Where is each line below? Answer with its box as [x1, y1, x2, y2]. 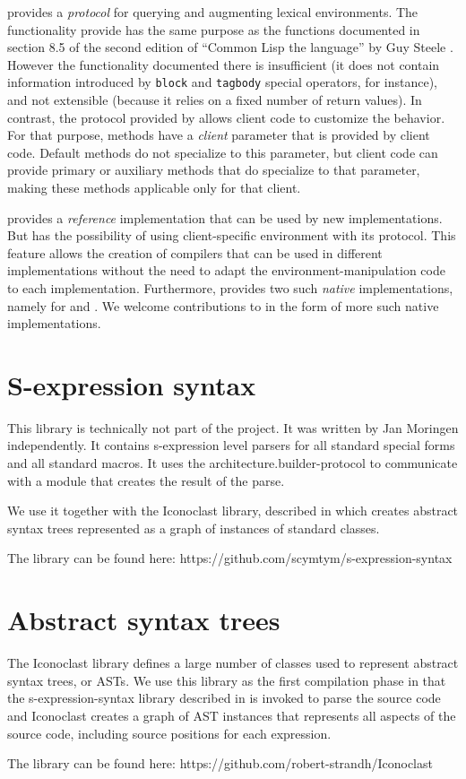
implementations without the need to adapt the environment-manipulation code [7, 261, 445, 280]
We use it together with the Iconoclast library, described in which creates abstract [7, 501, 459, 520]
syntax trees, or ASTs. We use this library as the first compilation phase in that [7, 671, 446, 689]
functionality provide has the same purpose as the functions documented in [7, 20, 420, 39]
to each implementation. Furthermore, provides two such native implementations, [7, 278, 453, 297]
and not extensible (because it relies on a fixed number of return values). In [7, 91, 422, 109]
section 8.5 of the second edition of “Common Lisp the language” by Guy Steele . [7, 38, 453, 56]
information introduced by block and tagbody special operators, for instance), [7, 73, 437, 91]
